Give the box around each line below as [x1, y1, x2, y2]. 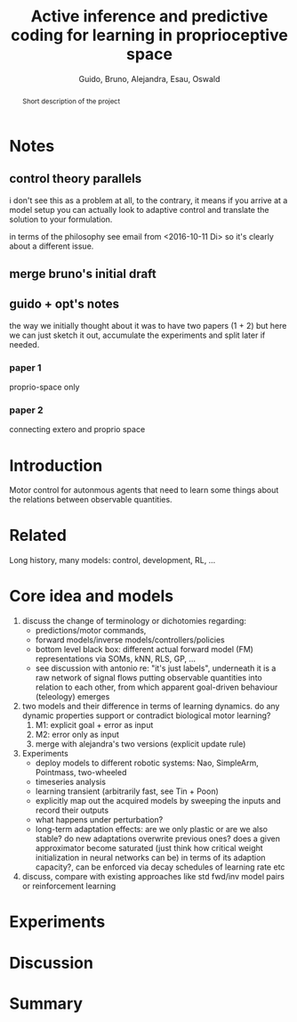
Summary [9, 993, 83, 1013]
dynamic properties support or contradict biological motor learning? [21, 710, 271, 721]
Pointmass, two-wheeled [35, 767, 127, 778]
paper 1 [9, 361, 42, 373]
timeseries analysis [35, 777, 107, 788]
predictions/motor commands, [35, 625, 147, 636]
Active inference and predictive [30, 6, 269, 27]
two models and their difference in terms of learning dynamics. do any [21, 701, 280, 712]
